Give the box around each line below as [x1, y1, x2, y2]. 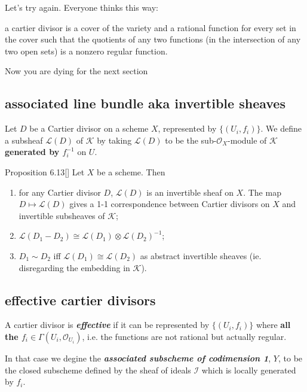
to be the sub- [165, 133, 217, 146]
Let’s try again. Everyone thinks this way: [5, 1, 158, 13]
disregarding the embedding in [19, 261, 130, 274]
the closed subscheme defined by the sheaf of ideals [5, 363, 191, 376]
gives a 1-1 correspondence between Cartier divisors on [69, 197, 270, 210]
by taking [97, 133, 132, 146]
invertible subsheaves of [19, 209, 105, 221]
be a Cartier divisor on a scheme [29, 122, 149, 135]
